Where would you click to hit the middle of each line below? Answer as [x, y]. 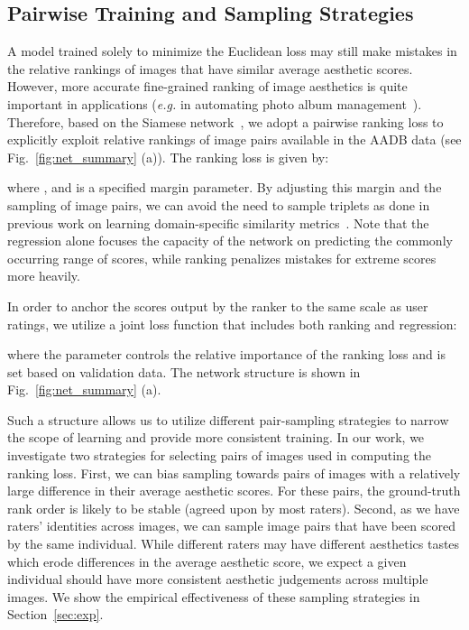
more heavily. [44, 276]
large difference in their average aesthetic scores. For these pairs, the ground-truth [234, 491]
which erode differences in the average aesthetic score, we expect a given [207, 561]
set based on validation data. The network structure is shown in [184, 371]
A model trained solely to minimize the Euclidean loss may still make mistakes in [232, 51]
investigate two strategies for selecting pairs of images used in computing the [219, 455]
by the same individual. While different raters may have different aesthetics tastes [234, 544]
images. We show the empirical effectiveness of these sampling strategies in [214, 596]
